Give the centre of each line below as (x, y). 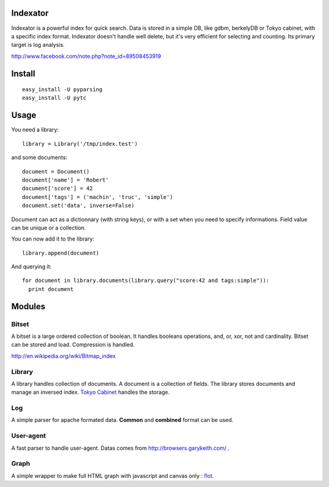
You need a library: (35, 130)
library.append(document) (61, 253)
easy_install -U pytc (54, 98)
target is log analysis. (38, 45)
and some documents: (39, 158)
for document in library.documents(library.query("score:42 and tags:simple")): (146, 281)
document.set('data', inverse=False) (79, 206)
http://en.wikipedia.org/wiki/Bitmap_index (63, 356)
